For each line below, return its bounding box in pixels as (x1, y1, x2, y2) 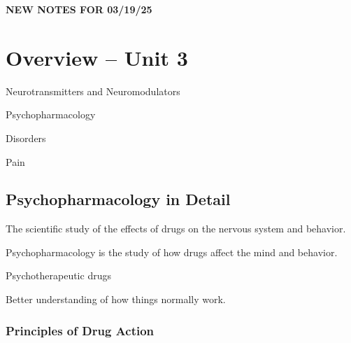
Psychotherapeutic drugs (6, 268, 111, 283)
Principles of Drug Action (6, 321, 155, 339)
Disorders (6, 130, 46, 145)
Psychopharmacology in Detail (6, 188, 231, 210)
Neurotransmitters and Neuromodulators (6, 83, 180, 98)
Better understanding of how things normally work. (6, 292, 226, 307)
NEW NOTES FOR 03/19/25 (6, 2, 152, 16)
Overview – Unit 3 (6, 43, 188, 71)
